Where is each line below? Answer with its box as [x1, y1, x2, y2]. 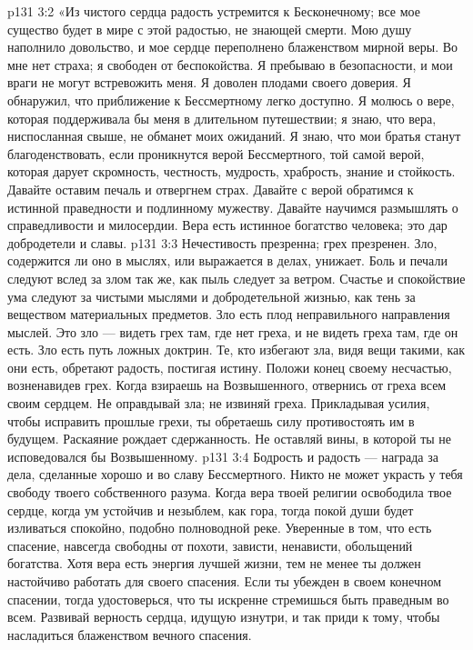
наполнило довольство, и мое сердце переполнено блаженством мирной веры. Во [7, 37, 458, 56]
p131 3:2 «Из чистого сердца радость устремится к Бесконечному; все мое [7, 2, 420, 20]
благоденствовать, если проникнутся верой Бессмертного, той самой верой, [7, 144, 425, 163]
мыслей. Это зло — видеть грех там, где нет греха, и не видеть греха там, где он [7, 322, 458, 341]
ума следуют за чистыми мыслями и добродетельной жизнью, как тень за [7, 286, 416, 305]
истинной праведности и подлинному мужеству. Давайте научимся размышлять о [7, 197, 458, 216]
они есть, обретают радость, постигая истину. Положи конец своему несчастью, [7, 357, 452, 376]
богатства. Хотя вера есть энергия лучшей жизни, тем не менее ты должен [7, 554, 421, 573]
